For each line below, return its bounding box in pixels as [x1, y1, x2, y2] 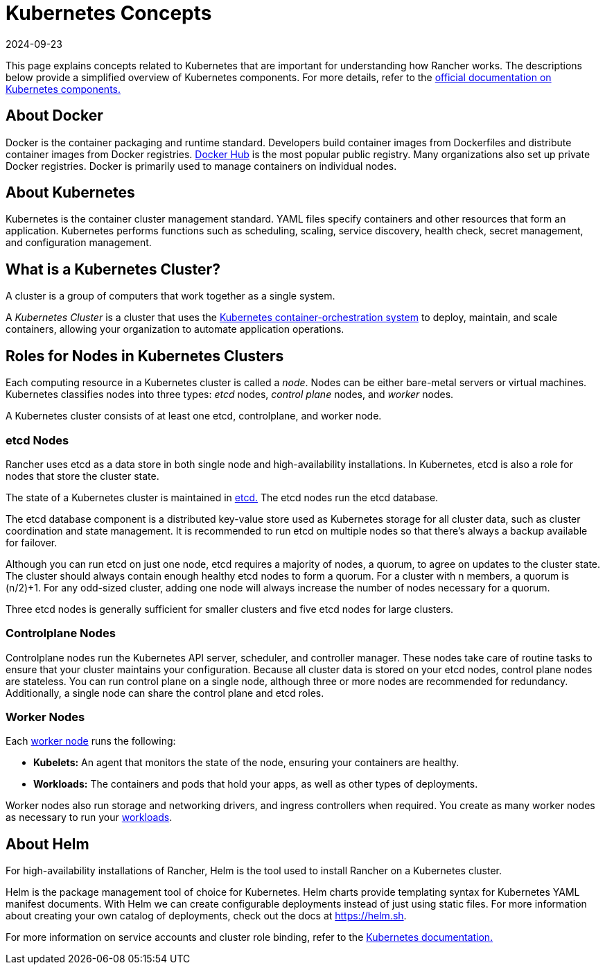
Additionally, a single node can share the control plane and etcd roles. [6, 686, 324, 699]
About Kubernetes [6, 184, 135, 202]
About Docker [6, 107, 103, 125]
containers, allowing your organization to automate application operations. [6, 323, 344, 336]
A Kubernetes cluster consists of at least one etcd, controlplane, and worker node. [6, 410, 382, 422]
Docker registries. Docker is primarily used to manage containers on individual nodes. [6, 159, 397, 172]
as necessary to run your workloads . [6, 811, 173, 824]
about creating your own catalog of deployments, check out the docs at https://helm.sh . [6, 910, 407, 922]
